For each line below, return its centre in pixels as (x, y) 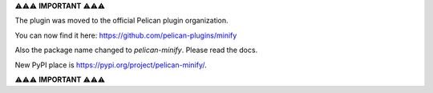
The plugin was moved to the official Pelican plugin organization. (121, 21)
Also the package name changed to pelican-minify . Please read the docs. (136, 50)
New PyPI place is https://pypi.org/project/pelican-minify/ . (111, 65)
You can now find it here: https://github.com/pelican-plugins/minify (126, 35)
